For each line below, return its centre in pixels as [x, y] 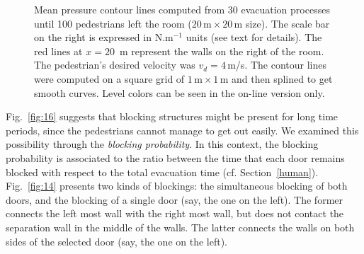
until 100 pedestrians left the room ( [113, 23]
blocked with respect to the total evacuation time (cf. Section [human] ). [162, 172]
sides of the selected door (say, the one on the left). [116, 241]
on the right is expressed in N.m [104, 37]
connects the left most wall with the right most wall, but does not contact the [175, 213]
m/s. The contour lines [277, 65]
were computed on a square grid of [109, 78]
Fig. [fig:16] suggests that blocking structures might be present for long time [172, 116]
